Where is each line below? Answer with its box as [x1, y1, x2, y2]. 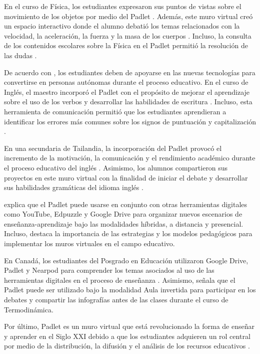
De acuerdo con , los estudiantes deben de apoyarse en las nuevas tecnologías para [4, 67, 255, 77]
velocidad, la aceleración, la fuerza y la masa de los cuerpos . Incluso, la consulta [4, 30, 251, 41]
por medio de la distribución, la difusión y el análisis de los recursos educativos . [4, 340, 250, 351]
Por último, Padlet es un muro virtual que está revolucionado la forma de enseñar [4, 321, 254, 331]
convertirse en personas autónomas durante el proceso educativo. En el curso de [4, 77, 248, 87]
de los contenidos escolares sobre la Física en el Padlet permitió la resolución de [4, 40, 248, 51]
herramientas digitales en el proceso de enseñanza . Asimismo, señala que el [4, 274, 235, 285]
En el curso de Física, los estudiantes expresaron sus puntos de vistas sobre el [4, 1, 241, 11]
